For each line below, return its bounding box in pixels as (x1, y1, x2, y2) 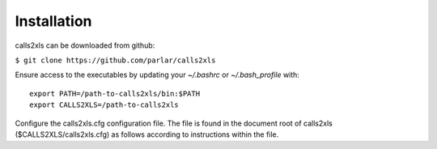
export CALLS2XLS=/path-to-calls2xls (29, 100, 180, 109)
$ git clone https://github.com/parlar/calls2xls (15, 55, 216, 65)
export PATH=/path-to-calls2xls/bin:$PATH (29, 89, 201, 98)
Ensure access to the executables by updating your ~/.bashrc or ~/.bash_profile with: (15, 70, 299, 80)
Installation (15, 12, 92, 30)
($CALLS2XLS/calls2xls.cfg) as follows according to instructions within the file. (15, 130, 279, 139)
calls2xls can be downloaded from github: (15, 40, 155, 50)
